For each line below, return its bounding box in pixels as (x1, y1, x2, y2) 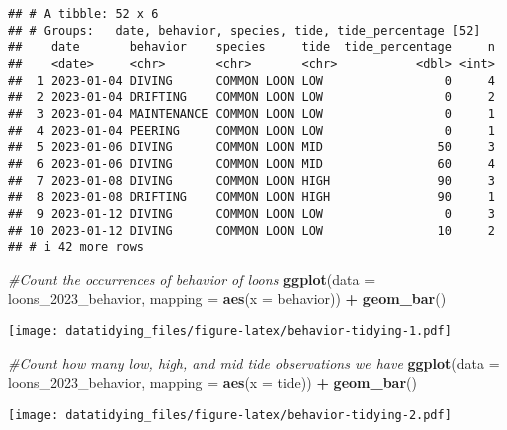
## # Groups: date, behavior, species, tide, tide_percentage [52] (8, 23, 481, 38)
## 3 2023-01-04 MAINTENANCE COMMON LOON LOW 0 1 (8, 106, 495, 121)
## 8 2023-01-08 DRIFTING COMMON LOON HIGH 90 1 (8, 190, 495, 205)
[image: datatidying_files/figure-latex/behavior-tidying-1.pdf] (8, 324, 452, 339)
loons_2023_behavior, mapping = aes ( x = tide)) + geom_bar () (8, 372, 417, 393)
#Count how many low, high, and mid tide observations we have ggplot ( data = (8, 352, 500, 373)
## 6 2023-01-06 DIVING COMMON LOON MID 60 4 (8, 156, 495, 171)
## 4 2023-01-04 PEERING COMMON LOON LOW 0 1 (8, 123, 495, 138)
